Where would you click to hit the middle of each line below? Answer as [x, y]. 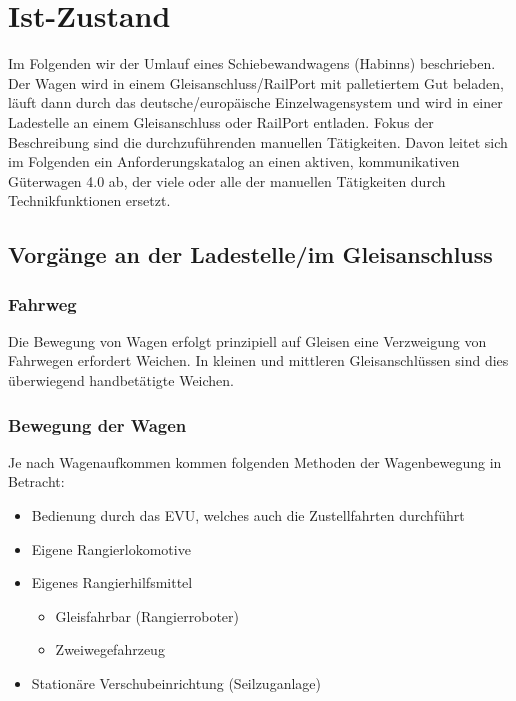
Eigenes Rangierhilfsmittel [112, 582]
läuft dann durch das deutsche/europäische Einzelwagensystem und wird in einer [255, 102]
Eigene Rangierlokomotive [111, 548]
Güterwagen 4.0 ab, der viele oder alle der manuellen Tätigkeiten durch [227, 180]
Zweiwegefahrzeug [110, 649]
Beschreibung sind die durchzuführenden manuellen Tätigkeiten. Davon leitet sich [258, 141]
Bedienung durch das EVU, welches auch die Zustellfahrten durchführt [248, 515]
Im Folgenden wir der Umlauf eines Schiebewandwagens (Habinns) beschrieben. [252, 63]
